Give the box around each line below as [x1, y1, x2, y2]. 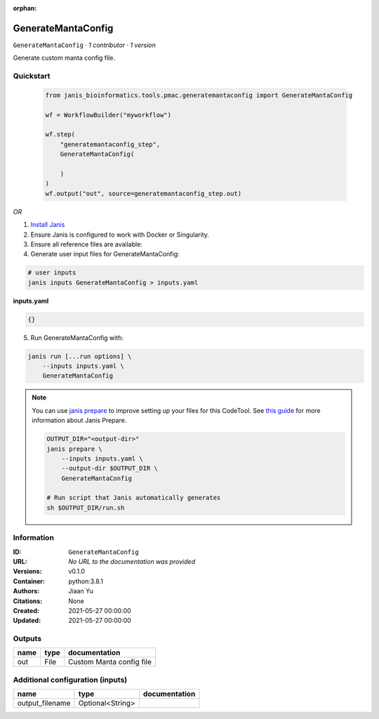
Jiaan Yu [68, 587, 94, 595]
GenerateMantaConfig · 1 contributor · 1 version [13, 41, 156, 49]
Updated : [13, 616, 41, 625]
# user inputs [27, 269, 77, 277]
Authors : [13, 587, 40, 595]
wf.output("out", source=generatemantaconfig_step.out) [45, 190, 242, 197]
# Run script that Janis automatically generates [46, 494, 221, 502]
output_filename [17, 699, 71, 708]
